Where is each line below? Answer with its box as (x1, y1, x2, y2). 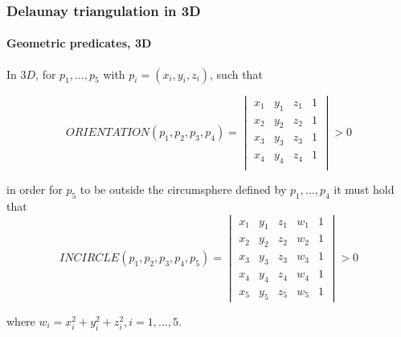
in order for (6, 181, 63, 198)
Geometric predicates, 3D (6, 35, 152, 51)
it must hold (333, 181, 395, 198)
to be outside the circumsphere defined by (80, 181, 287, 198)
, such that (210, 65, 263, 82)
